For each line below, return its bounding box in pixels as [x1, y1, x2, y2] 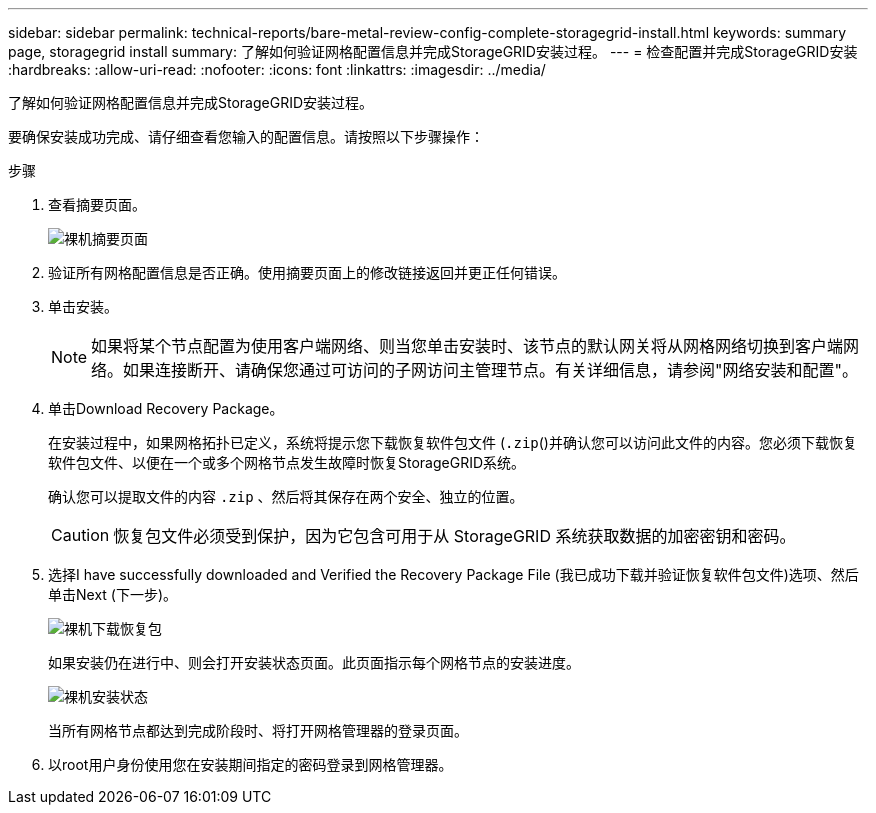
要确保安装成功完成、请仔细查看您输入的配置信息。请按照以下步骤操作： [8, 128, 484, 145]
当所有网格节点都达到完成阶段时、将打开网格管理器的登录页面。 [48, 722, 468, 739]
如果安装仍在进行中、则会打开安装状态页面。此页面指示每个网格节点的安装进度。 [48, 654, 580, 671]
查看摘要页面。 [48, 196, 146, 213]
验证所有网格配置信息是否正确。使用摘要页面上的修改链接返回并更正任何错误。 [48, 264, 566, 281]
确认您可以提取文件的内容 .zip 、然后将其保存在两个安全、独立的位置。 [48, 488, 524, 505]
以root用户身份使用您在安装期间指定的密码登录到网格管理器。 [48, 756, 453, 773]
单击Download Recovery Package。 [48, 400, 284, 417]
